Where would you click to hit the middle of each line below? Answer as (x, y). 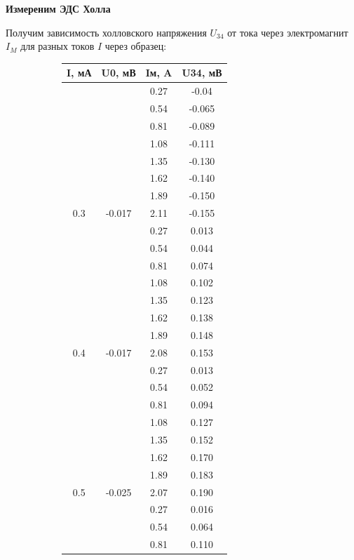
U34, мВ (202, 73)
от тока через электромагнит (288, 32)
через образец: (136, 46)
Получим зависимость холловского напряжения (106, 32)
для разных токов (57, 46)
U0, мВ (118, 73)
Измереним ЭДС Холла (58, 8)
